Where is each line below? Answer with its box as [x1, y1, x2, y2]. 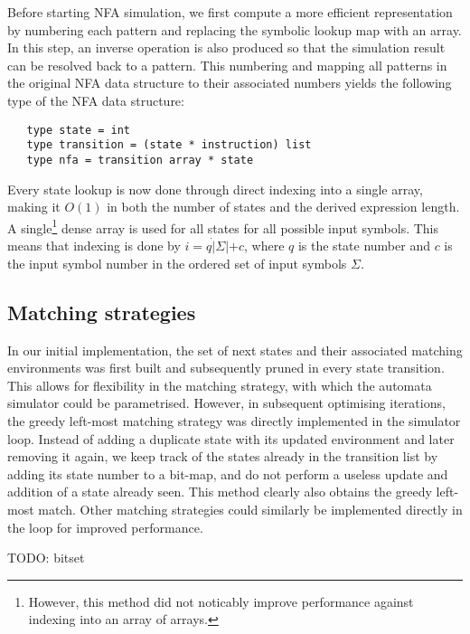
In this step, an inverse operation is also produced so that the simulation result [7, 38, 446, 57]
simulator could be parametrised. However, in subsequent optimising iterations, [7, 393, 446, 412]
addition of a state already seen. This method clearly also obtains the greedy [7, 482, 432, 501]
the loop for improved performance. [7, 517, 203, 536]
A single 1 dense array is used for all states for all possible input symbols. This [7, 215, 439, 237]
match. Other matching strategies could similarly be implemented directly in [38, 499, 463, 518]
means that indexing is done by [7, 236, 181, 255]
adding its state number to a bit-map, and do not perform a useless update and [7, 464, 448, 483]
